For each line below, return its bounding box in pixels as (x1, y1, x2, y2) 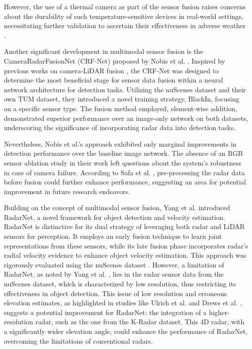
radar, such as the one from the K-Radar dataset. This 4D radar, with (35, 316, 245, 327)
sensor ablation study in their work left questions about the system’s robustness (4, 157, 242, 167)
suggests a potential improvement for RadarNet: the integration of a (4, 307, 207, 317)
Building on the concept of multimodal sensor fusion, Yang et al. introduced (4, 202, 231, 213)
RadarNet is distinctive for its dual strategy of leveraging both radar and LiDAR (4, 221, 245, 232)
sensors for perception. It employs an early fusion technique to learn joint (4, 231, 222, 241)
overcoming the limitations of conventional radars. (4, 335, 153, 346)
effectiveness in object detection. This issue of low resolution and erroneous (4, 288, 227, 298)
